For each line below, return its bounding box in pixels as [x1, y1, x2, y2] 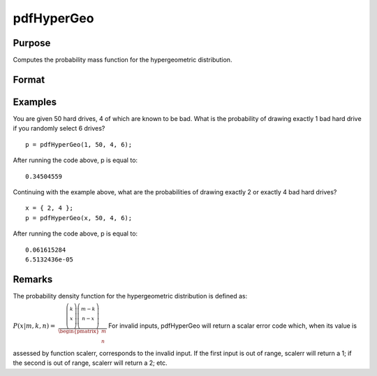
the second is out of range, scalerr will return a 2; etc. [13, 359, 168, 367]
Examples [13, 96, 57, 108]
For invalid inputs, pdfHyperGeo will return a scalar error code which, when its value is [108, 321, 357, 330]
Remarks [13, 273, 53, 285]
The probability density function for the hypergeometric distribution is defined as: [13, 291, 248, 300]
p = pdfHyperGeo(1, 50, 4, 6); [25, 140, 133, 148]
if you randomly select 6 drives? [13, 124, 105, 133]
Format [13, 73, 45, 85]
